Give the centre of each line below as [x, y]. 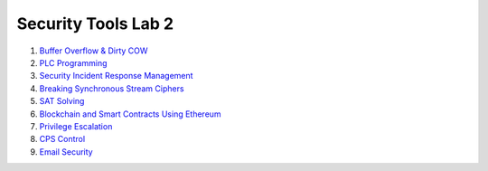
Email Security [66, 152]
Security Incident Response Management [116, 76]
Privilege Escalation [76, 126]
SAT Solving [62, 101]
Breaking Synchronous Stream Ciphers [112, 88]
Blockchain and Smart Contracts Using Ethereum [130, 114]
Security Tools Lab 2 [95, 24]
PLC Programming [73, 62]
